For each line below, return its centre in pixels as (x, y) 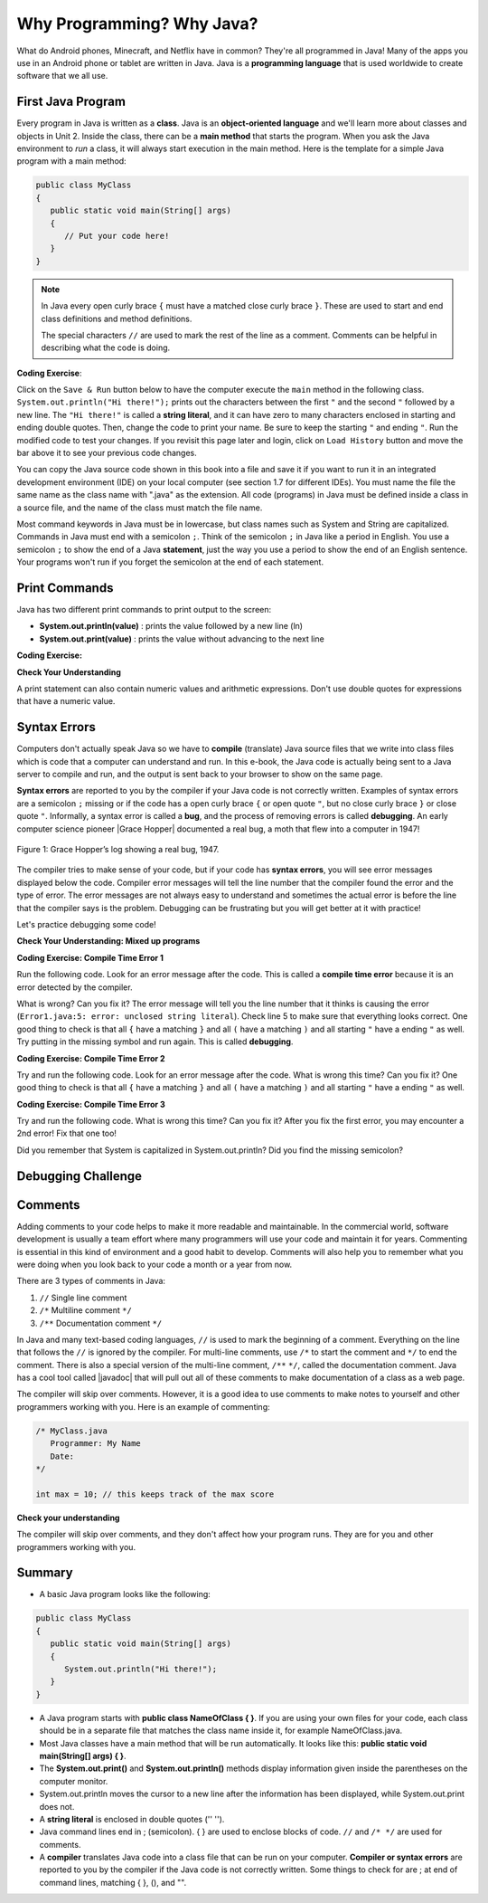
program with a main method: (71, 161)
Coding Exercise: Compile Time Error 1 (90, 957)
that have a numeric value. (66, 701)
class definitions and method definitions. (117, 319)
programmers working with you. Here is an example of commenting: (143, 1406)
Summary (45, 1573)
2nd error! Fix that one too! (67, 1133)
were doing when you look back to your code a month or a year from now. (155, 1264)
